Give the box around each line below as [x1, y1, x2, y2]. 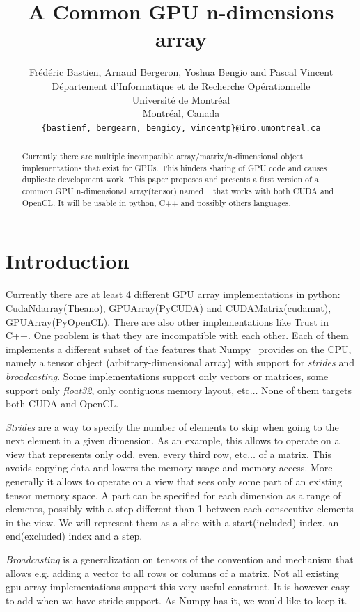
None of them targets [261, 382, 352, 397]
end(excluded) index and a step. [6, 528, 143, 543]
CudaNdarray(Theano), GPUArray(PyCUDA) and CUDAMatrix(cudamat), [6, 300, 331, 315]
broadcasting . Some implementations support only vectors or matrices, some [6, 368, 329, 383]
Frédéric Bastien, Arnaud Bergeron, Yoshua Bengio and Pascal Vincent [29, 65, 334, 79]
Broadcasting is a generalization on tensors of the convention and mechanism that [6, 552, 354, 567]
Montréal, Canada [142, 106, 220, 120]
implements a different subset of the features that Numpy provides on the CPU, [6, 341, 352, 356]
